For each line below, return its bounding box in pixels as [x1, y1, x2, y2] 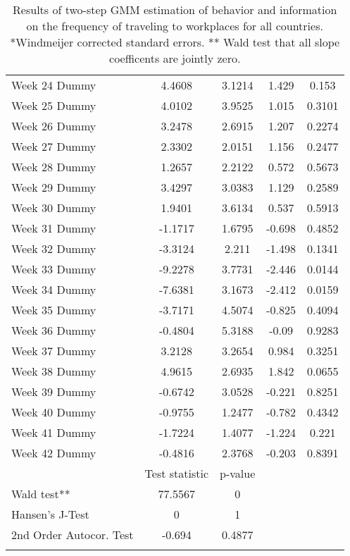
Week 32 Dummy [11, 240, 96, 257]
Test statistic [144, 465, 209, 481]
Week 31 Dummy [11, 220, 96, 236]
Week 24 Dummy [11, 77, 96, 93]
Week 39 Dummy [11, 383, 96, 400]
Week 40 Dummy [11, 404, 96, 420]
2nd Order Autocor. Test [11, 526, 134, 543]
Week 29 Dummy [11, 179, 96, 195]
